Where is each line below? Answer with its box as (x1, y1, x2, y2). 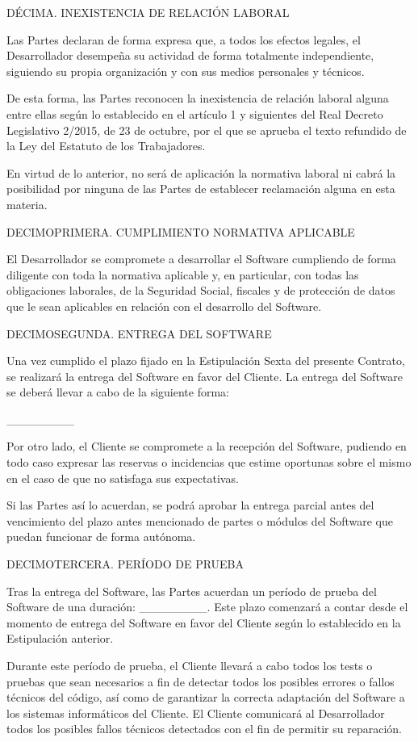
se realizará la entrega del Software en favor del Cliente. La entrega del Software (6, 367, 403, 384)
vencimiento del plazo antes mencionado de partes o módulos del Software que (6, 512, 393, 529)
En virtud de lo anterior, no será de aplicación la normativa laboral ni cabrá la (6, 164, 396, 181)
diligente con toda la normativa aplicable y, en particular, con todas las (6, 266, 359, 283)
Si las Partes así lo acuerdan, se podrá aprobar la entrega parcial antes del (6, 497, 374, 514)
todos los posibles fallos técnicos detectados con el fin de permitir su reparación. (6, 720, 402, 737)
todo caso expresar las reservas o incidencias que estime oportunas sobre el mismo (6, 454, 412, 471)
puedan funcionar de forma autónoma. (6, 528, 196, 545)
